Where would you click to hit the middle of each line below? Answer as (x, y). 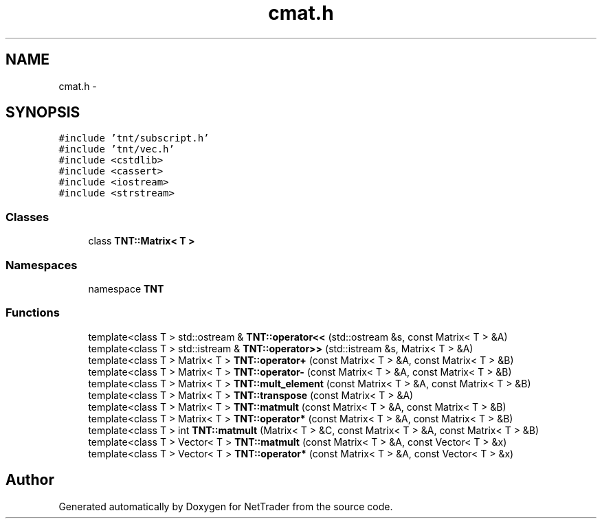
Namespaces (42, 265)
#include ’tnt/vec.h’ (116, 149)
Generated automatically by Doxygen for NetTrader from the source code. (226, 506)
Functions (33, 313)
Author (30, 480)
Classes (27, 217)
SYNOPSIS (43, 113)
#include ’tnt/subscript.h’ (134, 138)
